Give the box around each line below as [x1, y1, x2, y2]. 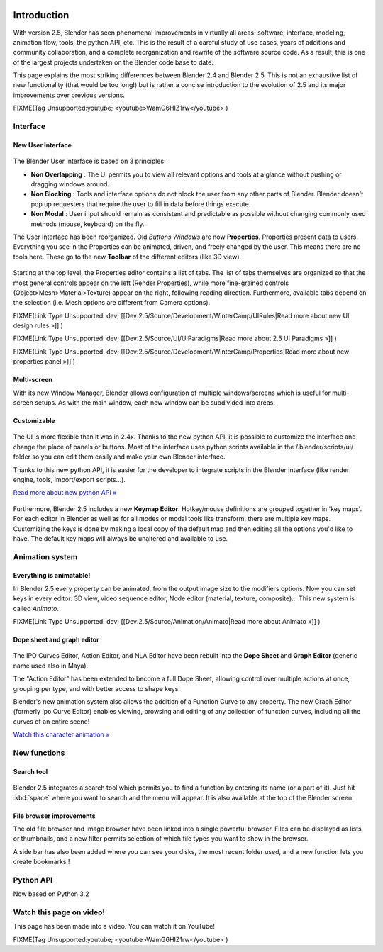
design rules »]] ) [13, 321, 64, 330]
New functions [13, 748, 65, 758]
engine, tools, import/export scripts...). [13, 475, 126, 483]
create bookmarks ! [13, 858, 70, 866]
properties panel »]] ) [13, 357, 76, 366]
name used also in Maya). [13, 661, 89, 670]
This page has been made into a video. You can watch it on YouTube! [13, 922, 216, 931]
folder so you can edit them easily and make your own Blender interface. [13, 452, 226, 461]
